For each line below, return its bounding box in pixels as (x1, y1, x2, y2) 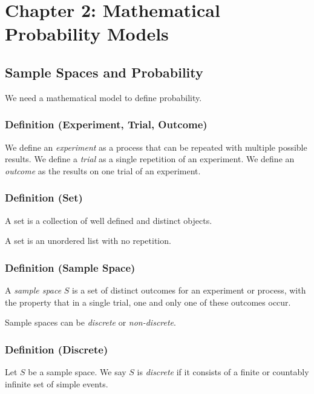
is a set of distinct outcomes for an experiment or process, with (72, 283, 306, 296)
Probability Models (5, 21, 169, 46)
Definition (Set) (5, 190, 83, 205)
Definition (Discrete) (5, 341, 108, 356)
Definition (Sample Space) (5, 260, 136, 275)
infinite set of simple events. (5, 377, 108, 390)
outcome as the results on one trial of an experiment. (5, 164, 201, 177)
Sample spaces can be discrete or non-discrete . (5, 316, 176, 329)
